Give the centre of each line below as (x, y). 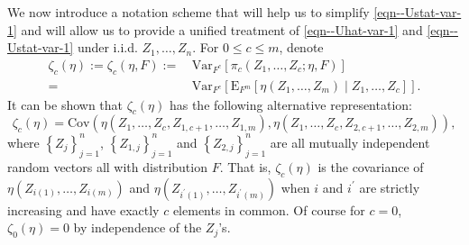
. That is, (245, 166)
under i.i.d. (107, 47)
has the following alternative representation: (290, 104)
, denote (301, 47)
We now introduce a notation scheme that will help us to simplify (189, 12)
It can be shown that (65, 104)
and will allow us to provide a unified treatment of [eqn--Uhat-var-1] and (222, 29)
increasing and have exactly (83, 209)
